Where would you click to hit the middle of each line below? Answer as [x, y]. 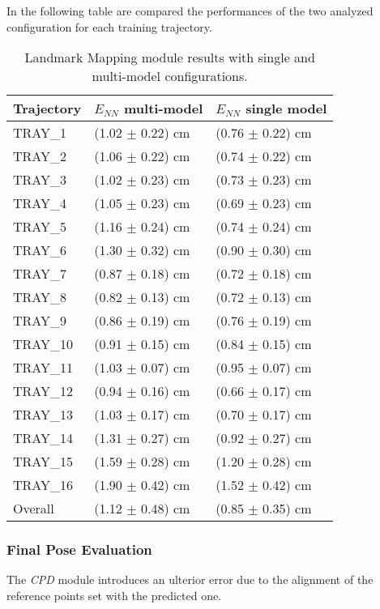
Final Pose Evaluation [79, 549]
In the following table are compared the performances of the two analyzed [190, 11]
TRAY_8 [40, 297]
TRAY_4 [40, 203]
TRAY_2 [40, 156]
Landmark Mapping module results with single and [170, 57]
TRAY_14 [43, 438]
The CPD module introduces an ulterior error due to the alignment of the [190, 579]
